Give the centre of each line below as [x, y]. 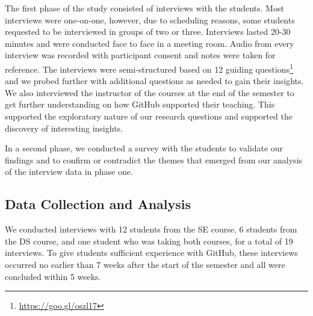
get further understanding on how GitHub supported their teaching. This [140, 104]
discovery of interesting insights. [64, 128]
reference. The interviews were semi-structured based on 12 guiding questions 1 [149, 68]
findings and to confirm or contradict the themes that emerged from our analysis [154, 160]
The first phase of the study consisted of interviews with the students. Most [144, 8]
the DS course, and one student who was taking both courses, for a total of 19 [149, 241]
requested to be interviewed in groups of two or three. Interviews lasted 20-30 [148, 32]
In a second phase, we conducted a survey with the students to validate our [144, 148]
